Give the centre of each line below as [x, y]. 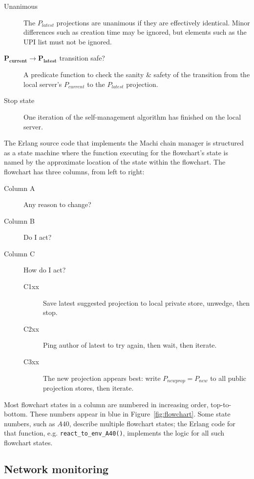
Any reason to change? [57, 204]
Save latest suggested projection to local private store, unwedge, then [147, 302]
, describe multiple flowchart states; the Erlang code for [152, 423]
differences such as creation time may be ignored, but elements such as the [135, 32]
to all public [228, 378]
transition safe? [82, 58]
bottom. [16, 414]
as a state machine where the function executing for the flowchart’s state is [116, 152]
